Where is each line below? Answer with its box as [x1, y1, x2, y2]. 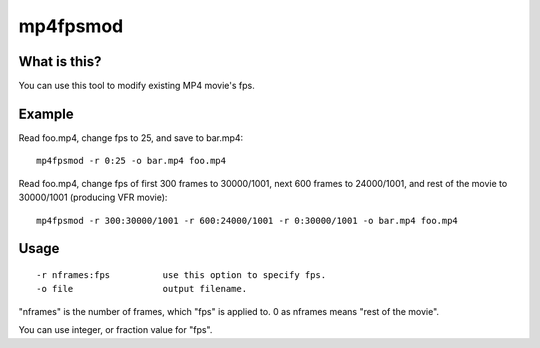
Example [18, 105, 74, 122]
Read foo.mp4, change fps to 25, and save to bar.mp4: [18, 131, 244, 144]
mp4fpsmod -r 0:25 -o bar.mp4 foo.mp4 [36, 155, 227, 167]
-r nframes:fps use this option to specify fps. [36, 269, 327, 280]
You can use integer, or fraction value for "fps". [18, 324, 213, 336]
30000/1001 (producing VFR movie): [18, 191, 168, 204]
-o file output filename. [36, 283, 248, 295]
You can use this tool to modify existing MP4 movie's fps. [18, 80, 255, 92]
